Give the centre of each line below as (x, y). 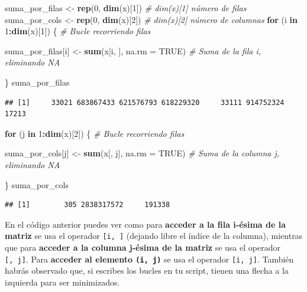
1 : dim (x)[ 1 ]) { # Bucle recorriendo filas (78, 31)
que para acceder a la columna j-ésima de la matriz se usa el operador (143, 247)
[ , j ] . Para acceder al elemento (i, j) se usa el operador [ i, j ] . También (149, 259)
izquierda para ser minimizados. (62, 282)
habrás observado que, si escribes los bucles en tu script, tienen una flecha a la (147, 270)
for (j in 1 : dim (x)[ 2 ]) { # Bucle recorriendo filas (95, 133)
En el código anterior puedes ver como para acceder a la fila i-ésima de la (145, 224)
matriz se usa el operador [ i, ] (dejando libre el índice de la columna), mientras (154, 236)
